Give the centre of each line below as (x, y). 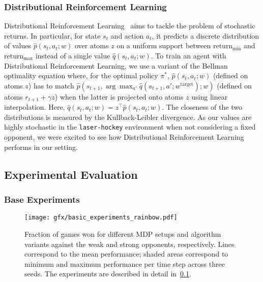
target (187, 84)
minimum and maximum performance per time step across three (125, 263)
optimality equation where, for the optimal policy (81, 75)
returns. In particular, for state (52, 35)
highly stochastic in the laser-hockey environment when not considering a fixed (130, 127)
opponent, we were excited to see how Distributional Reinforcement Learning (124, 137)
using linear (210, 96)
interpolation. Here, (35, 107)
